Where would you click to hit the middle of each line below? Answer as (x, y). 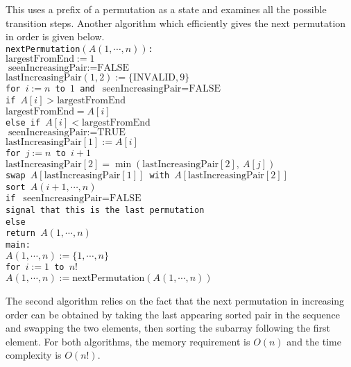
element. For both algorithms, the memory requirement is (128, 341)
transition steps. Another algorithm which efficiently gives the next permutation (176, 23)
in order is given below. (55, 36)
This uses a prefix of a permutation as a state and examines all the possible (166, 9)
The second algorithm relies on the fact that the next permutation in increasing (175, 300)
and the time (314, 341)
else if (23, 122)
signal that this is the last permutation (105, 211)
